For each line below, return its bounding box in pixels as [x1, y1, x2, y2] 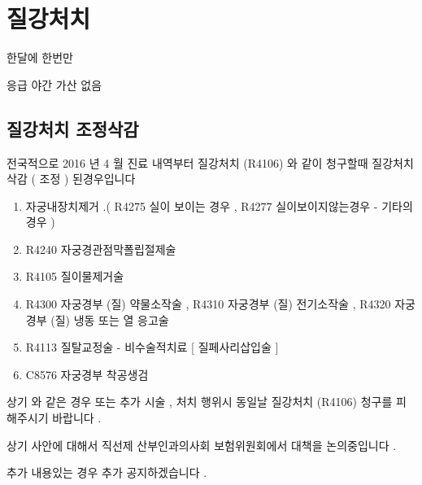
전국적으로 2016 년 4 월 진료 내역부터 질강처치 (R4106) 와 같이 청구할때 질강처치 [7, 154, 414, 171]
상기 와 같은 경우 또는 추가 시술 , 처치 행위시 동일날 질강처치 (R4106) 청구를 [7, 393, 393, 410]
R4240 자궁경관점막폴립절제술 [25, 240, 176, 257]
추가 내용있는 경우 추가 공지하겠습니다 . [7, 464, 207, 481]
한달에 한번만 [7, 49, 73, 66]
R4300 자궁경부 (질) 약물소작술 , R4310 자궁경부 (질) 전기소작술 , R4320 [25, 295, 391, 312]
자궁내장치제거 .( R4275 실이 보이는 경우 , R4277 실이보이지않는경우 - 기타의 [25, 197, 413, 214]
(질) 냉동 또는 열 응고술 [50, 311, 169, 328]
